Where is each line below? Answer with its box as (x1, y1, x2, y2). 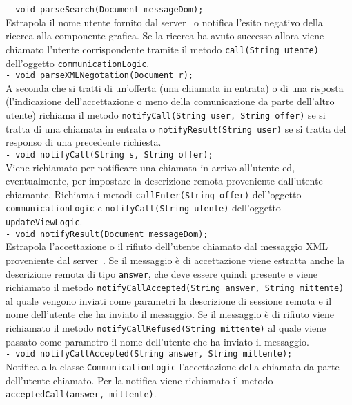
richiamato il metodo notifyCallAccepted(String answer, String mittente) (6, 280, 344, 294)
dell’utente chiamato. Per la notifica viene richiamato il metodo (6, 373, 273, 387)
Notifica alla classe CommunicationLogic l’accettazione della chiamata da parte (6, 359, 340, 373)
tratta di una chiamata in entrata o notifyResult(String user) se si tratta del (6, 121, 346, 135)
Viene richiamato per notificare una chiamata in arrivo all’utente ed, (6, 160, 295, 174)
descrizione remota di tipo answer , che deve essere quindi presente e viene (6, 266, 318, 281)
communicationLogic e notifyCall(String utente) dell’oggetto (6, 200, 281, 215)
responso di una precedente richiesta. (6, 135, 162, 149)
